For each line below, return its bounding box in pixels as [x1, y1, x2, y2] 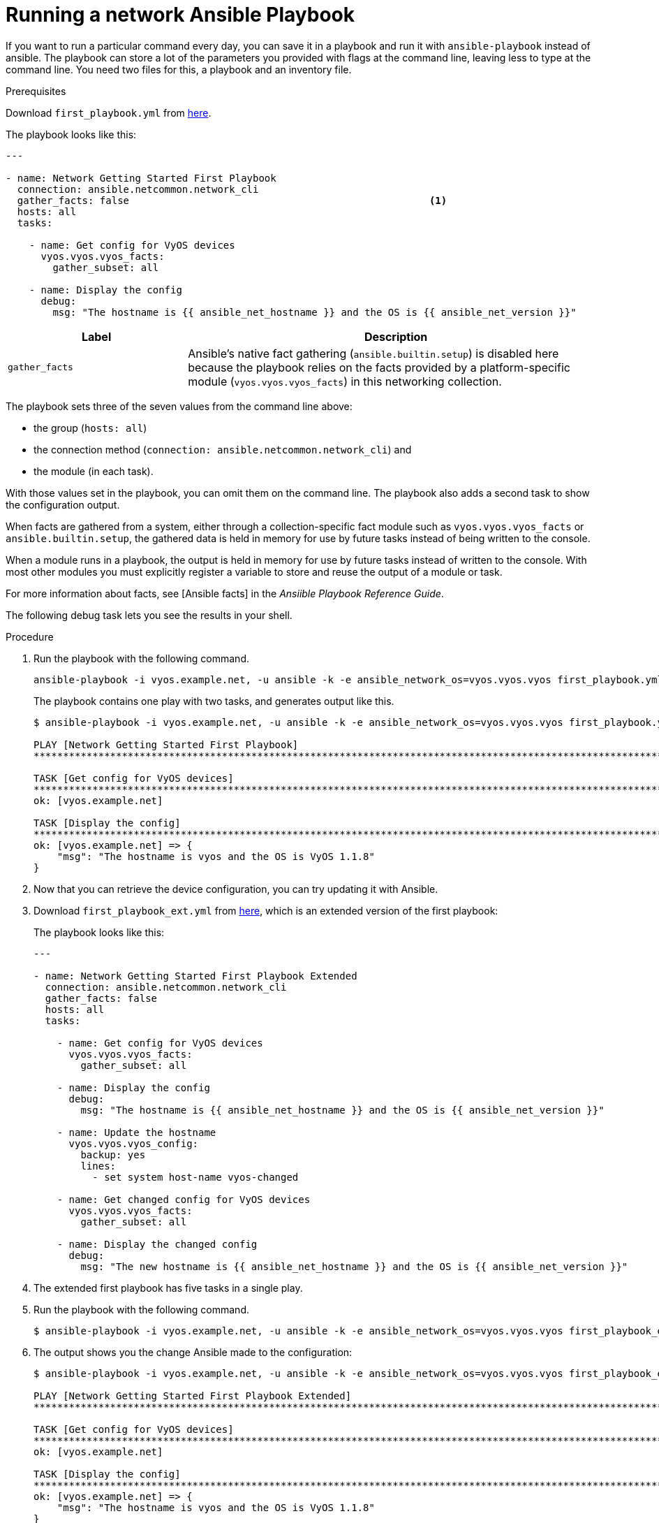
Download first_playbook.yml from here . [6, 106, 212, 119]
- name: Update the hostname [57, 1126, 216, 1138]
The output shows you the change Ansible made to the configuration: [34, 1346, 353, 1358]
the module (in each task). [34, 465, 154, 477]
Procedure [6, 630, 54, 643]
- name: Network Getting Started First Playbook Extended [34, 970, 357, 982]
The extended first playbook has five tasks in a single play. [34, 1281, 303, 1294]
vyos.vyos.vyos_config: [68, 1137, 199, 1149]
